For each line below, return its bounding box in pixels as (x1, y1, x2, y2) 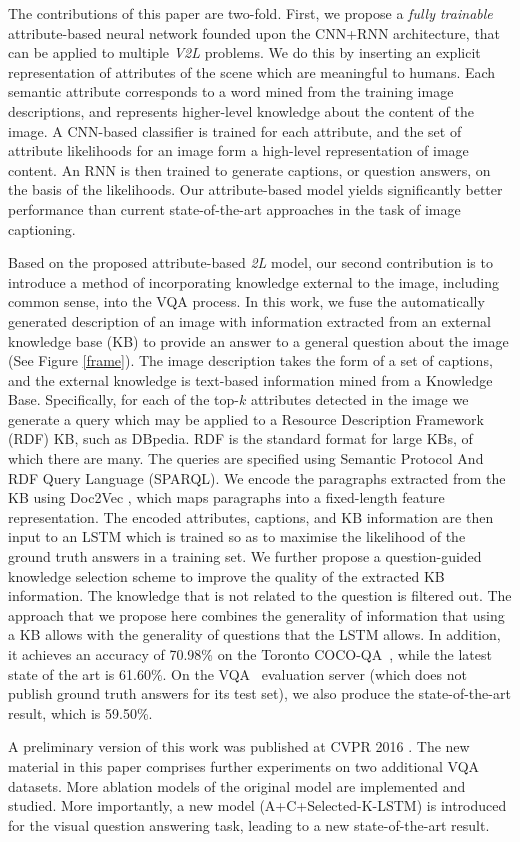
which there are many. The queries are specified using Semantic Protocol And (8, 448, 484, 469)
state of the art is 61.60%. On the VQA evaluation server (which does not (8, 663, 467, 684)
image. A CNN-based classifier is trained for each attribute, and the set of (8, 120, 462, 141)
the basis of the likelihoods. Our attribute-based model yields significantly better (8, 179, 503, 200)
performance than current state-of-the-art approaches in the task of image (8, 198, 461, 219)
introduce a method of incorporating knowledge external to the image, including (8, 271, 499, 292)
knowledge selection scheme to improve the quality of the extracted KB (8, 565, 445, 586)
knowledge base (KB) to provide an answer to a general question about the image (8, 330, 509, 351)
